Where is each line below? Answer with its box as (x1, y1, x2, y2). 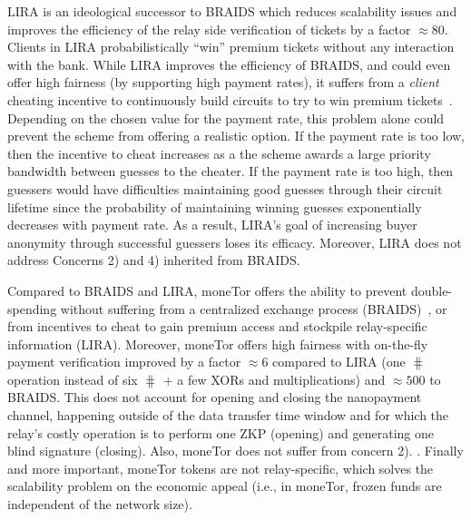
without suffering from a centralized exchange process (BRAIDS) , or (60, 299, 447, 318)
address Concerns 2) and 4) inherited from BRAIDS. (7, 250, 300, 270)
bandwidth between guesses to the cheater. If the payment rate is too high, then (7, 162, 454, 181)
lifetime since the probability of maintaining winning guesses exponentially (7, 197, 422, 216)
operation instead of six (7, 369, 138, 388)
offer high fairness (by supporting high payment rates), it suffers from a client (7, 73, 439, 92)
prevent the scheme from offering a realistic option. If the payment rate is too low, (7, 126, 465, 145)
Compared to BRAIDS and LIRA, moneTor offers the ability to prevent (7, 280, 407, 299)
